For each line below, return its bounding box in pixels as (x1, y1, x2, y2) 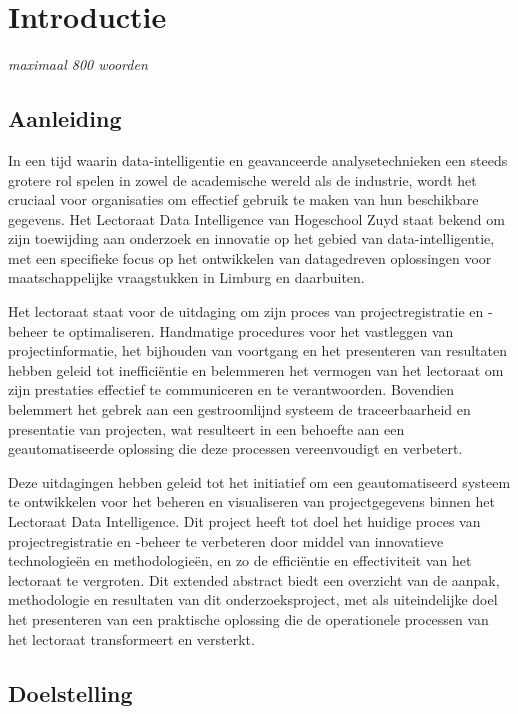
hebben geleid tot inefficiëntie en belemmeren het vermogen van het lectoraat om (8, 359, 504, 380)
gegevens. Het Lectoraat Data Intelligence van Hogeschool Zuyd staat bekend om (8, 208, 505, 229)
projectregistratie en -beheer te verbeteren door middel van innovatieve (8, 530, 444, 551)
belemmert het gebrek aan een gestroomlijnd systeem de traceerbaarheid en (8, 399, 471, 420)
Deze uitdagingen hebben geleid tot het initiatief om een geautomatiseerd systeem (8, 471, 511, 492)
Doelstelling (8, 677, 133, 708)
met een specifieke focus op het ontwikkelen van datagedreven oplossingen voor (8, 247, 492, 268)
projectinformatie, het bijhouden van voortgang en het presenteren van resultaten (8, 340, 507, 361)
